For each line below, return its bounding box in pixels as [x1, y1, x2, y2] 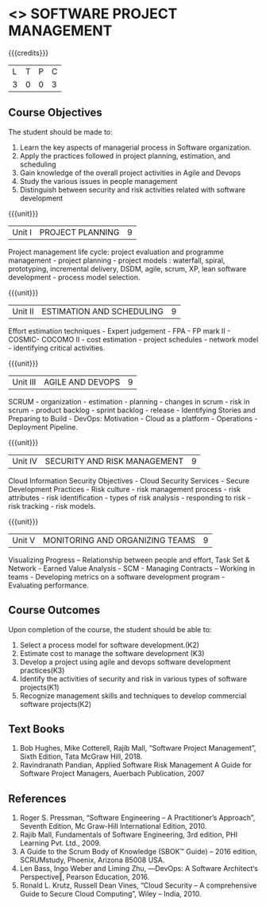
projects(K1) [19, 682, 60, 692]
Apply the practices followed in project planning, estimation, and [19, 150, 231, 160]
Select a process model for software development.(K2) [19, 640, 200, 650]
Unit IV [12, 455, 38, 467]
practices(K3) [19, 666, 65, 675]
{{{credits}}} [8, 48, 49, 57]
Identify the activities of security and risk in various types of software [19, 674, 248, 683]
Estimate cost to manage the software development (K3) [19, 648, 205, 658]
